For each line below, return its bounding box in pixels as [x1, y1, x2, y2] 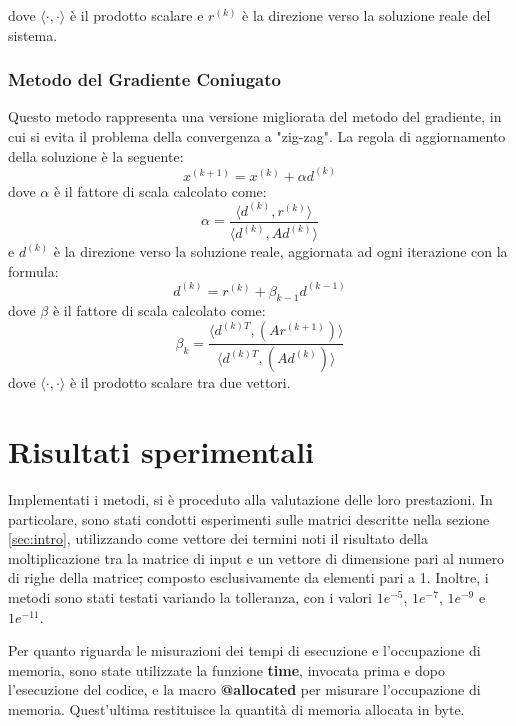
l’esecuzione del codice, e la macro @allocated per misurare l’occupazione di [8, 679, 481, 700]
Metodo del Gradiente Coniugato [8, 67, 281, 92]
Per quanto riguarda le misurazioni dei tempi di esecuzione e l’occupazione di [8, 640, 481, 661]
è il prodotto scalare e [69, 5, 204, 25]
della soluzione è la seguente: [8, 145, 184, 166]
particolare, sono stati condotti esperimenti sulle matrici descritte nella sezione [8, 508, 490, 529]
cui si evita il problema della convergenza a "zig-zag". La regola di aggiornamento [8, 126, 506, 146]
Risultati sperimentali [8, 431, 315, 472]
